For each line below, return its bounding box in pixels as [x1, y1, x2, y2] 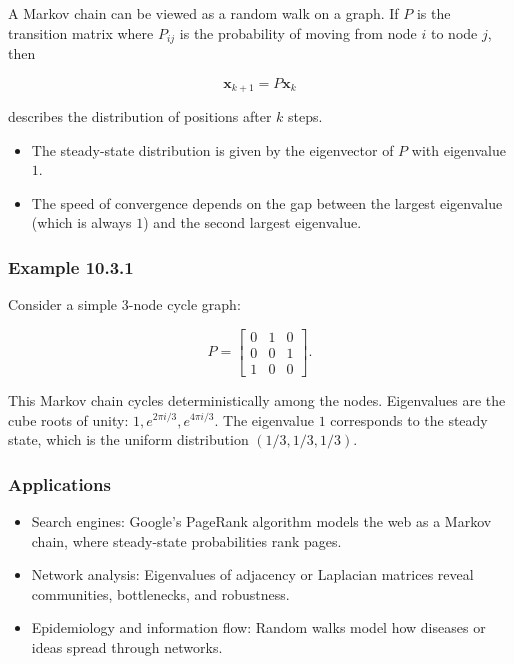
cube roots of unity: [8, 409, 129, 430]
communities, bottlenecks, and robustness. [31, 583, 290, 604]
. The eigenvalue [214, 409, 315, 430]
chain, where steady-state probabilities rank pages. [31, 530, 342, 551]
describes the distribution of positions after [8, 106, 272, 127]
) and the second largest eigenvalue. [143, 212, 362, 233]
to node [431, 22, 478, 43]
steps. [288, 106, 323, 127]
